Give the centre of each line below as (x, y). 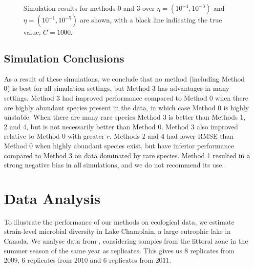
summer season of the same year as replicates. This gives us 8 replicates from (119, 250)
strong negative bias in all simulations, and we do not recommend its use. (114, 165)
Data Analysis (52, 198)
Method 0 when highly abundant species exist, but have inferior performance (119, 145)
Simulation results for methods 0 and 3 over (89, 8)
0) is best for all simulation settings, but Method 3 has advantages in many (117, 88)
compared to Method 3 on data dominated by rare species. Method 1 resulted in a (127, 155)
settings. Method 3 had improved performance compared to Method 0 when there (126, 97)
